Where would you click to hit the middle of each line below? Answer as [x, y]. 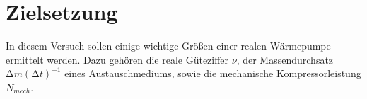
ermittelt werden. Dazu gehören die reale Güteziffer [117, 59]
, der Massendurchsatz [285, 59]
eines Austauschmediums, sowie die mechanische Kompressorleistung [213, 73]
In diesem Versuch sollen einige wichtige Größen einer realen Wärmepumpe [168, 46]
